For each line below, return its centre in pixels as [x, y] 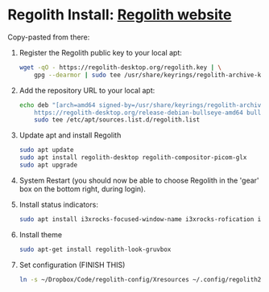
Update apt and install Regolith [70, 135]
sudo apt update [46, 150]
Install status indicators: [58, 204]
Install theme [40, 234]
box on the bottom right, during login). [83, 189]
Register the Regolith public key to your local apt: [101, 52]
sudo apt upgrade [48, 165]
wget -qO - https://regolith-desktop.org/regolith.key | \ [120, 67]
